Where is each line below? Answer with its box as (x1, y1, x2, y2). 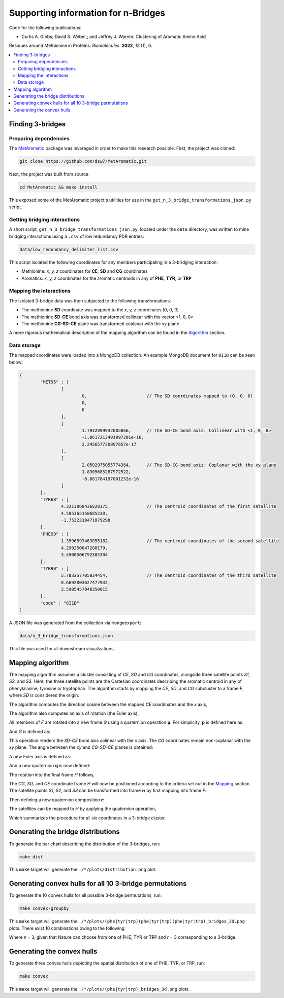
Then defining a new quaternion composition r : (9, 797, 104, 803)
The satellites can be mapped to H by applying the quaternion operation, (9, 806, 156, 812)
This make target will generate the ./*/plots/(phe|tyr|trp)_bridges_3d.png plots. (9, 986, 190, 992)
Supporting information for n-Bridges (9, 7, 165, 18)
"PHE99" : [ (40, 531, 69, 537)
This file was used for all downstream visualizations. (9, 646, 115, 652)
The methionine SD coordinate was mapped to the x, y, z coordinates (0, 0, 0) (21, 307, 179, 313)
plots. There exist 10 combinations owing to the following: (9, 925, 126, 931)
